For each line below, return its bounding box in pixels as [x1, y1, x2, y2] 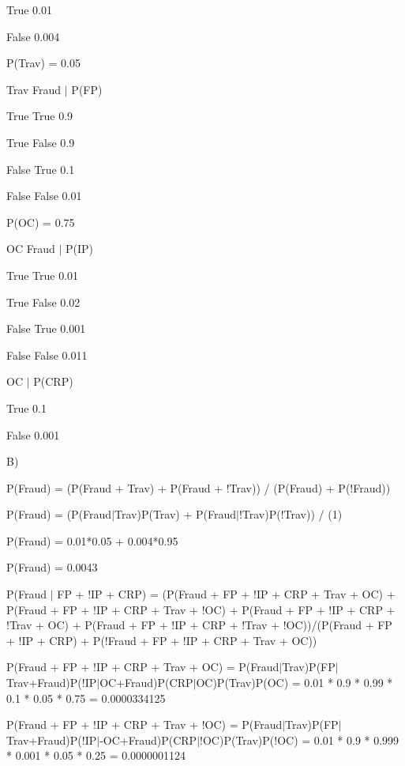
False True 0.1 [6, 160, 75, 177]
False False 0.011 [6, 346, 88, 363]
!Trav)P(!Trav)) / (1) [238, 506, 343, 523]
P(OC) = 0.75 [6, 213, 75, 230]
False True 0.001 [6, 320, 86, 337]
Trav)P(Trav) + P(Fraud [114, 506, 237, 523]
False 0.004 [6, 28, 60, 44]
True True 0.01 [6, 266, 79, 283]
